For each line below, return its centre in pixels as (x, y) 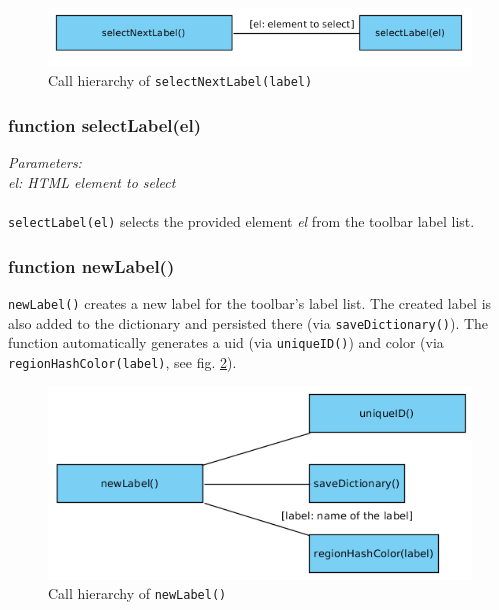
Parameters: (45, 162)
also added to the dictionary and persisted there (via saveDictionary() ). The (248, 322)
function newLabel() (91, 265)
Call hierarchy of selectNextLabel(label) (180, 80)
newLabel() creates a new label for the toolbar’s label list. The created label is (250, 302)
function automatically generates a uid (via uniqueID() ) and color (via (226, 342)
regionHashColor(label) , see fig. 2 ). (122, 361)
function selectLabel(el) (104, 125)
